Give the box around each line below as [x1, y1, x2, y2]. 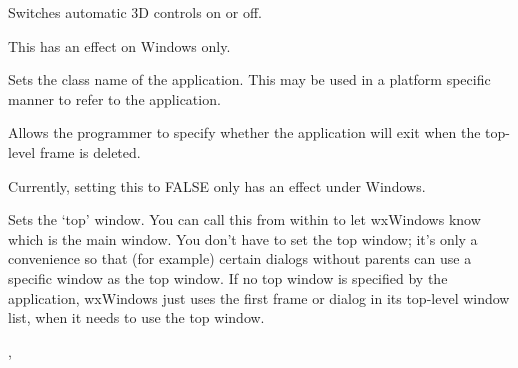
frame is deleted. [39, 141, 141, 162]
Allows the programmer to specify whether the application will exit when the [8, 122, 481, 143]
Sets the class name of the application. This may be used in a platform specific [8, 69, 491, 90]
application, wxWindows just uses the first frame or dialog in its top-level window [8, 287, 510, 308]
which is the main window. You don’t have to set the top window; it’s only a [8, 228, 478, 249]
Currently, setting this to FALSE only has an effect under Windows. [8, 175, 426, 196]
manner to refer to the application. [8, 88, 221, 109]
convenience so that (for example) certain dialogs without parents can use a [8, 248, 472, 269]
